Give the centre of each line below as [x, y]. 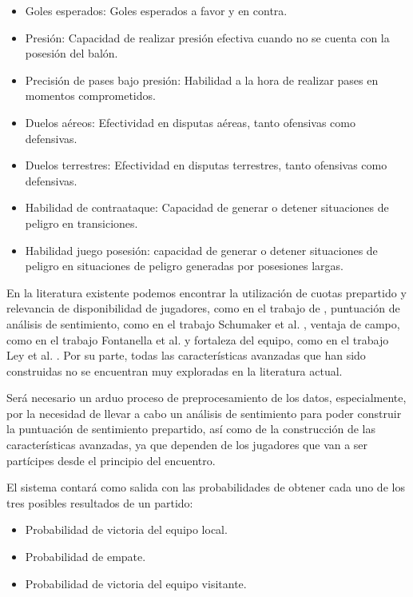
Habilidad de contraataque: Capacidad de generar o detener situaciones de [207, 207]
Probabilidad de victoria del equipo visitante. [136, 583]
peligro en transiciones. [81, 223]
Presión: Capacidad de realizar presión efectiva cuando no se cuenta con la [207, 37]
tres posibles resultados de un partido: [100, 502]
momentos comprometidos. [90, 96]
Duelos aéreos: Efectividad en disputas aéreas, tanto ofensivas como [190, 122]
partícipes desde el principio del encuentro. [111, 460]
